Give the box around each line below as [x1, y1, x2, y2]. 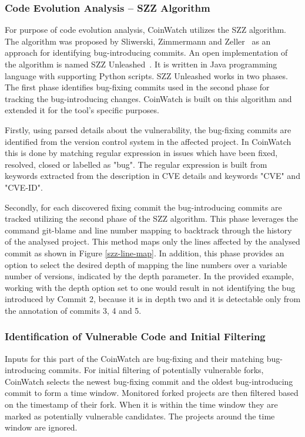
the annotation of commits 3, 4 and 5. [5, 304, 142, 316]
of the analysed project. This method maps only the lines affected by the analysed [5, 235, 300, 248]
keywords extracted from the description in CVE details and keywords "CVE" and [5, 170, 300, 182]
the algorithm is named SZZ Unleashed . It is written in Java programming [5, 58, 277, 70]
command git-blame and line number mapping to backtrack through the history [5, 223, 292, 236]
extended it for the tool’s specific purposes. [5, 104, 159, 116]
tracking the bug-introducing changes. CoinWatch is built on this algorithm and [5, 92, 292, 104]
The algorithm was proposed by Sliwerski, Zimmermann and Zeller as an [5, 35, 271, 47]
